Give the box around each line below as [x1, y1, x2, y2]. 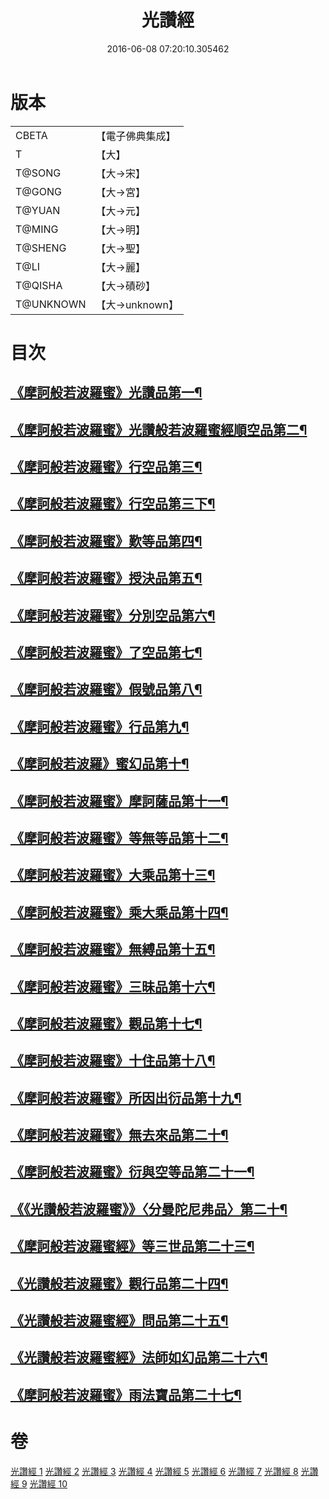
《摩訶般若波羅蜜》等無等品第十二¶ [10, 829, 229, 846]
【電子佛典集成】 [95, 129, 177, 143]
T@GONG [15, 184, 62, 198]
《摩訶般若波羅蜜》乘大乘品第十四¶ [10, 904, 229, 921]
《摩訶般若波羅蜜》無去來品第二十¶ [10, 1127, 229, 1144]
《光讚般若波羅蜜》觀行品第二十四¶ [10, 1275, 229, 1292]
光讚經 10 [29, 1477, 68, 1490]
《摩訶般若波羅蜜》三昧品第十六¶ [10, 978, 216, 995]
